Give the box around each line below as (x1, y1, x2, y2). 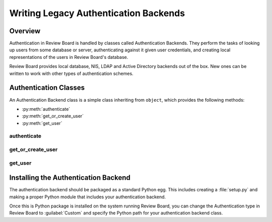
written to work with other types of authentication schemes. (9, 70, 133, 77)
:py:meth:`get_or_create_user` (22, 113, 84, 119)
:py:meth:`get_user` (22, 120, 62, 126)
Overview (9, 27, 41, 35)
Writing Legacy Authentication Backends (9, 8, 185, 19)
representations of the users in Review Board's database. (9, 54, 128, 60)
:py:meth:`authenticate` (22, 106, 71, 112)
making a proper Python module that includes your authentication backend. (9, 194, 166, 200)
